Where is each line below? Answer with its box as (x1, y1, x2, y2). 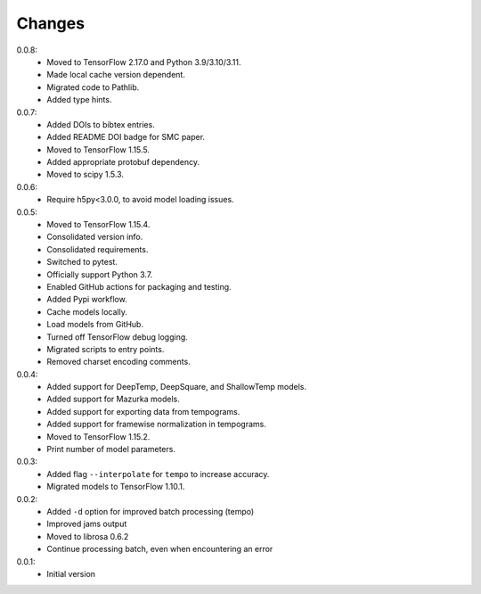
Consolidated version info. (46, 232, 143, 243)
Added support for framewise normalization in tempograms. (46, 419, 266, 430)
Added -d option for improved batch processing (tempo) (46, 507, 255, 516)
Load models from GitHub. (46, 319, 144, 330)
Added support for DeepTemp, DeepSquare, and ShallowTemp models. (46, 382, 307, 392)
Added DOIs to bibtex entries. (46, 119, 155, 129)
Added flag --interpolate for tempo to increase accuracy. (46, 468, 270, 479)
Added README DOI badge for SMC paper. (46, 132, 205, 143)
